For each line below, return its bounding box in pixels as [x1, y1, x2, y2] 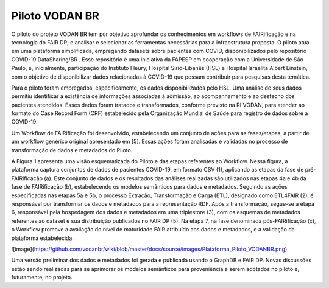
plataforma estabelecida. [11, 234, 74, 242]
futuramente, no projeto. [11, 274, 73, 281]
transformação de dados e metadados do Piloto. [11, 146, 133, 153]
